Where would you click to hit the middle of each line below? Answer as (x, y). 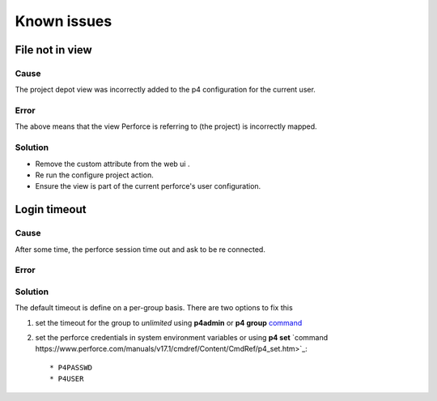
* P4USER (67, 379)
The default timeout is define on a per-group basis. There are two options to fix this (154, 308)
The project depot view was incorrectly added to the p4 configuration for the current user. (165, 90)
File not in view (53, 50)
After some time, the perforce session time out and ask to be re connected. (140, 249)
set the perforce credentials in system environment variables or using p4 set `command (182, 338)
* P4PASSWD (71, 367)
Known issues (64, 21)
